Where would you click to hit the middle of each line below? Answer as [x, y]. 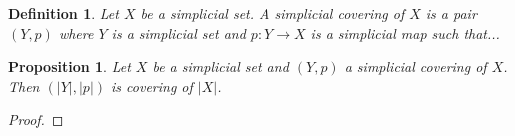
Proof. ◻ [36, 119]
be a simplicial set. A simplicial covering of [272, 13]
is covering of [152, 85]
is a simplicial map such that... [405, 32]
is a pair [451, 13]
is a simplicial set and [178, 32]
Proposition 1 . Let [69, 66]
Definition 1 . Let [63, 13]
